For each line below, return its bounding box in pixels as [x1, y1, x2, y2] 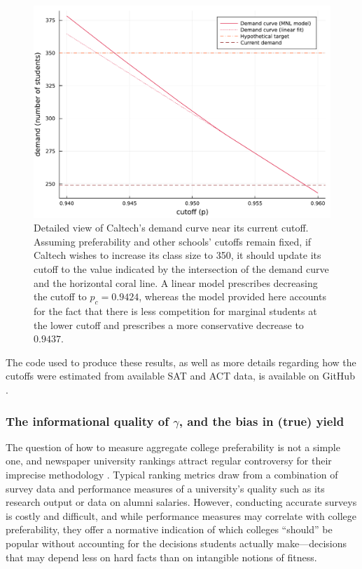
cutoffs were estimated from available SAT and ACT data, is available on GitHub [6, 368, 355, 383]
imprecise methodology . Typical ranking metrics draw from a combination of [6, 467, 338, 481]
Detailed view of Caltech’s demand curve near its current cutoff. [34, 220, 309, 235]
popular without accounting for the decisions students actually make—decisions [6, 535, 347, 550]
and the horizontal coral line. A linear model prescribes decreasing [34, 275, 318, 290]
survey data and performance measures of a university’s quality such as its [6, 481, 325, 495]
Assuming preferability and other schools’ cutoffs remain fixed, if [34, 234, 312, 248]
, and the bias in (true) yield [179, 412, 344, 429]
